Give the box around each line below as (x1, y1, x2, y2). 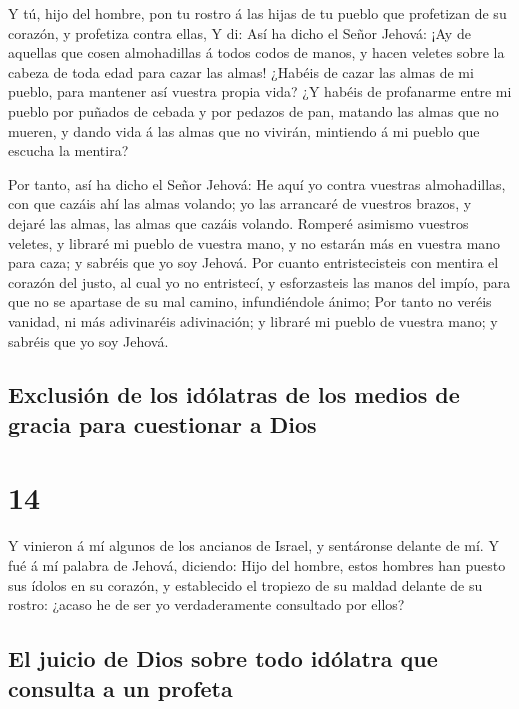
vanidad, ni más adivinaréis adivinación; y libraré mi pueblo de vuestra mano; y (8, 310, 498, 331)
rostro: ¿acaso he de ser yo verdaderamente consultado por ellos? (8, 594, 405, 615)
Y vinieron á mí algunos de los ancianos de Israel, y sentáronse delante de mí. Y (8, 535, 499, 556)
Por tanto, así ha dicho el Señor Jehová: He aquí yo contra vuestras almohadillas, (8, 173, 506, 194)
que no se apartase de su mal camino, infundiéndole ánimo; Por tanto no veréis (8, 291, 492, 312)
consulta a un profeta (8, 672, 233, 703)
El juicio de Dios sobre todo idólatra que (8, 643, 438, 674)
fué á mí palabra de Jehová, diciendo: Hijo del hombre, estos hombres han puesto (8, 554, 506, 575)
